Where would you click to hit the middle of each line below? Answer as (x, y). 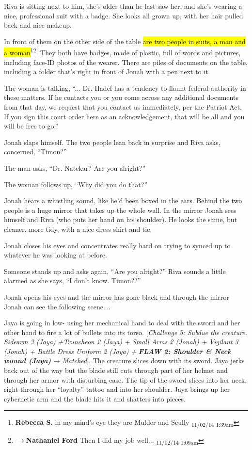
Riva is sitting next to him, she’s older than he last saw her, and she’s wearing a (123, 6)
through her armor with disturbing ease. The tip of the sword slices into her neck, (126, 379)
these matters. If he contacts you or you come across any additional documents (121, 97)
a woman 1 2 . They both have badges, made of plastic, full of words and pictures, (122, 52)
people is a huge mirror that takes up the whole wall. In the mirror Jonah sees (120, 210)
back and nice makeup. (38, 25)
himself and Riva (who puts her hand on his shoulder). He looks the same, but (121, 219)
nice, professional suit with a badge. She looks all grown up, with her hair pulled (124, 15)
